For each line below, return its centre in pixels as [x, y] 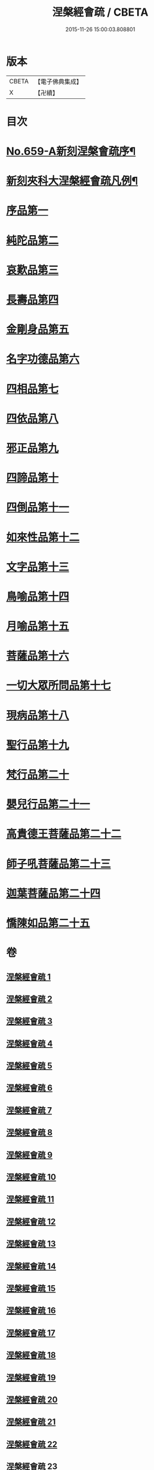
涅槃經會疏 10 [31, 1177]
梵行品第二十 [38, 775]
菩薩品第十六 [38, 656]
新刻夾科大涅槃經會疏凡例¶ [72, 181]
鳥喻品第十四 [38, 596]
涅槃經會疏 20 [32, 1400]
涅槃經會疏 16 [31, 1311]
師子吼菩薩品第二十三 [59, 864]
